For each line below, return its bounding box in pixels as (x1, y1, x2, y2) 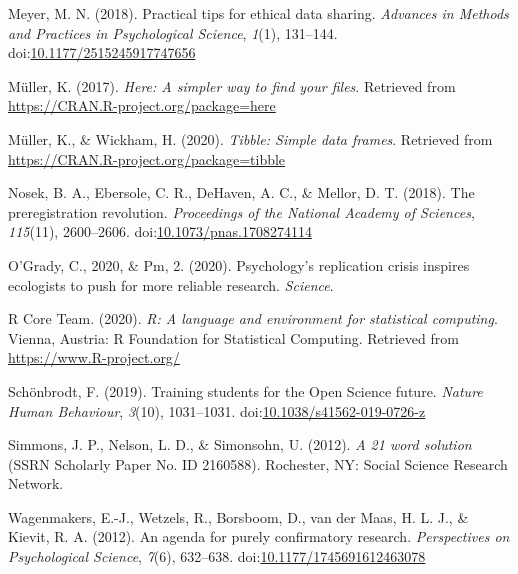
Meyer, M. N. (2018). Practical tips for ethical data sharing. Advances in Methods (8, 3, 509, 23)
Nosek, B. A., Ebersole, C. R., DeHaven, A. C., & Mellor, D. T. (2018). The (8, 182, 475, 203)
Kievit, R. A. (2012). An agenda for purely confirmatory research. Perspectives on (8, 526, 510, 547)
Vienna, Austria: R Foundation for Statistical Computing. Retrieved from (8, 327, 459, 348)
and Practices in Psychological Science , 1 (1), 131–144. (8, 22, 338, 43)
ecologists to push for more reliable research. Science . (8, 274, 334, 295)
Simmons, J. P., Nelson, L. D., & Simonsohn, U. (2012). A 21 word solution (8, 434, 472, 455)
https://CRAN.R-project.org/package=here (8, 95, 276, 116)
